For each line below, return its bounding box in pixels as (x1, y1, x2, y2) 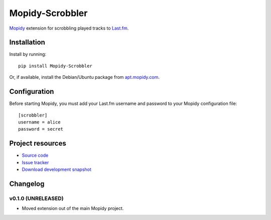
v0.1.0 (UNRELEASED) (9, 195, 64, 202)
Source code (22, 152, 49, 158)
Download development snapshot (22, 166, 91, 172)
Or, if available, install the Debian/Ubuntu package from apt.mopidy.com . (9, 74, 160, 80)
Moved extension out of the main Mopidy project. (22, 205, 124, 211)
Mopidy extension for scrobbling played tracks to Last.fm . (9, 25, 129, 31)
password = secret (18, 126, 64, 132)
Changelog (9, 179, 45, 188)
